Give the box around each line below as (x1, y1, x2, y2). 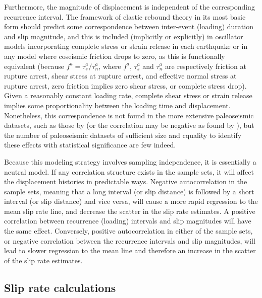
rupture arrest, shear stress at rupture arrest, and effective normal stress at (4, 70, 237, 81)
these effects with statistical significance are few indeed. (4, 139, 176, 150)
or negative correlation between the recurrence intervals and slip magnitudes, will (4, 235, 255, 246)
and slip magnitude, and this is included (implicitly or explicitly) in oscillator (4, 31, 243, 41)
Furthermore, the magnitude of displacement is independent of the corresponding (4, 2, 255, 12)
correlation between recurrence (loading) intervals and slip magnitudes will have (4, 215, 251, 226)
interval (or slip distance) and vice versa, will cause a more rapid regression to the (4, 196, 258, 206)
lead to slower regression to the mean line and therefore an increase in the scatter (4, 245, 256, 256)
